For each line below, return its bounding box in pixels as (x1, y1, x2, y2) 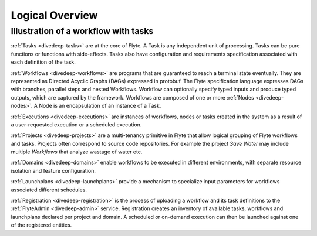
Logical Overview (11, 9, 98, 22)
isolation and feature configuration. (11, 167, 96, 174)
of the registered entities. (11, 221, 72, 228)
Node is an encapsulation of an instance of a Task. (39, 102, 161, 110)
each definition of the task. (11, 59, 76, 66)
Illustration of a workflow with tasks (11, 26, 154, 36)
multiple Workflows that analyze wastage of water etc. (11, 148, 143, 155)
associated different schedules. (11, 186, 87, 193)
